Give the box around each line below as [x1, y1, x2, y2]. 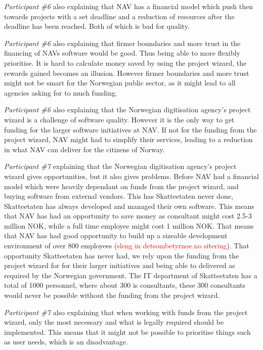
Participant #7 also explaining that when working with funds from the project [4, 307, 248, 317]
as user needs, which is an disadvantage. [4, 336, 128, 347]
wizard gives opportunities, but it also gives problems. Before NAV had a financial [4, 170, 259, 181]
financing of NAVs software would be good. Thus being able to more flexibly [4, 48, 240, 58]
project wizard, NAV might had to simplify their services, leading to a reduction [4, 134, 253, 145]
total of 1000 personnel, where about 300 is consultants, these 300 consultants [4, 280, 245, 290]
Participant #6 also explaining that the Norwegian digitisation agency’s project [4, 104, 251, 115]
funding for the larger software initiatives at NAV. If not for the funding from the [4, 124, 257, 135]
